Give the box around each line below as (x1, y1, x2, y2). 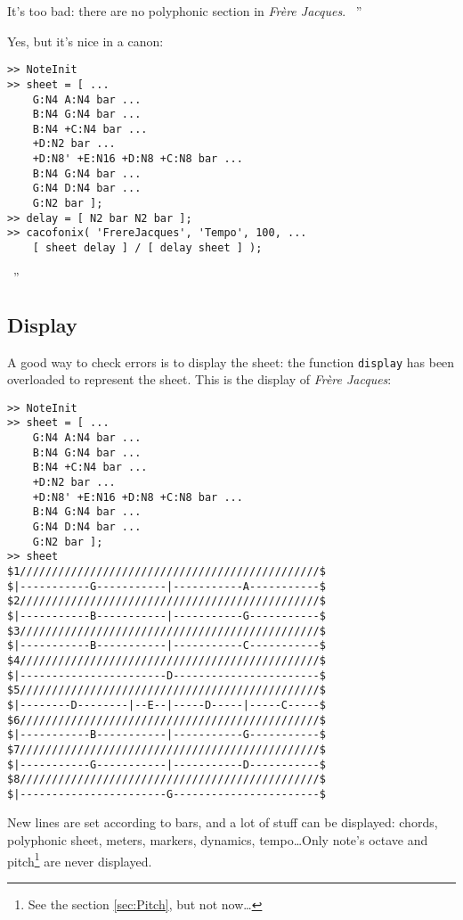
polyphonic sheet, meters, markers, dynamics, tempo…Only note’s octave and (7, 831, 428, 850)
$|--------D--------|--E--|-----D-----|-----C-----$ (7, 698, 326, 711)
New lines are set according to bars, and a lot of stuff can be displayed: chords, (7, 813, 438, 832)
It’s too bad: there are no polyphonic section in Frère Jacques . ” (7, 2, 362, 20)
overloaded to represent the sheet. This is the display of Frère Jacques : (7, 370, 392, 389)
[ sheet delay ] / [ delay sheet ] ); (32, 242, 263, 255)
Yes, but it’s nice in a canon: (7, 31, 164, 50)
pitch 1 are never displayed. (7, 849, 152, 870)
